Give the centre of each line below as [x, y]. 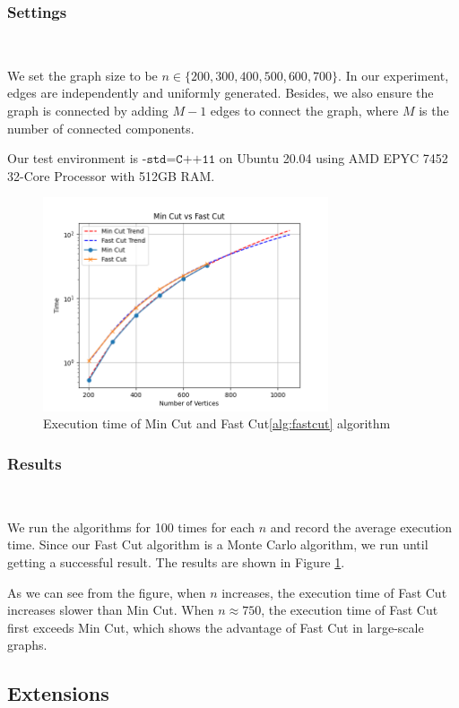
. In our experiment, [394, 75]
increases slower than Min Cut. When [111, 610]
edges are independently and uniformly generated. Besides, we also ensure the [221, 93]
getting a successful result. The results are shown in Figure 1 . [176, 562]
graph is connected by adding [88, 110]
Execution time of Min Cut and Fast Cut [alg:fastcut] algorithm [217, 423]
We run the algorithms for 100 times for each [131, 527]
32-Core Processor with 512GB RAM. [111, 175]
